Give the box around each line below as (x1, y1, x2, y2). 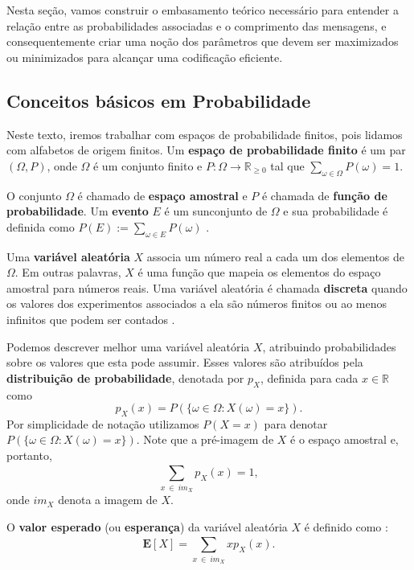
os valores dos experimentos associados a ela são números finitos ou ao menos (6, 295, 387, 312)
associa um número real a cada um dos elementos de (146, 248, 405, 264)
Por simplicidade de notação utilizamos (6, 415, 199, 432)
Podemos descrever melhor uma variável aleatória (6, 338, 250, 355)
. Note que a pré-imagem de (136, 431, 274, 448)
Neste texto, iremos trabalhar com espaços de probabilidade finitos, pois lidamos (6, 125, 403, 142)
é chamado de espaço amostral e (77, 187, 248, 203)
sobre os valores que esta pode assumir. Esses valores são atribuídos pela (6, 354, 363, 371)
